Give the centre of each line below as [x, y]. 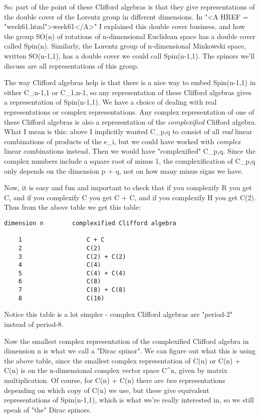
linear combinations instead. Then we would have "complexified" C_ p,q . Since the [130, 151]
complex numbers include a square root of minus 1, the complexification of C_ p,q [130, 160]
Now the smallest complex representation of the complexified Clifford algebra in [126, 341]
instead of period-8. [34, 324]
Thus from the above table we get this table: [72, 207]
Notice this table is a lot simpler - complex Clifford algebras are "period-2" [118, 314]
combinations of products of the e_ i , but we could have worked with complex [122, 141]
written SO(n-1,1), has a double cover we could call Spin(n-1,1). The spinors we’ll [129, 55]
